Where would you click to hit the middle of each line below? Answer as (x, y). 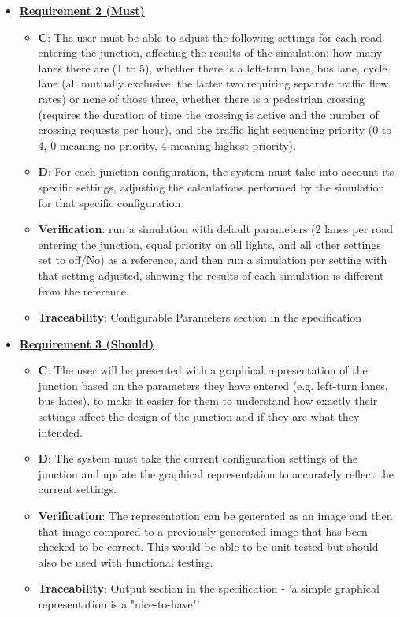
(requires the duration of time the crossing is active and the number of (208, 114)
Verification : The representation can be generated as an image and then (215, 516)
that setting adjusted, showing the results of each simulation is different (211, 275)
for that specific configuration (109, 202)
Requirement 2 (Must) (82, 10)
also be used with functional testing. (126, 561)
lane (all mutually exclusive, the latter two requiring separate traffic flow (213, 83)
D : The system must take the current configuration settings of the (198, 458)
